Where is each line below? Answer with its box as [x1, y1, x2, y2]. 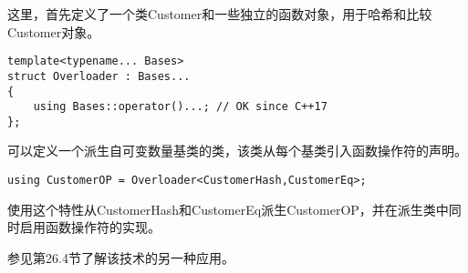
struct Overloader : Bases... [7, 69, 191, 83]
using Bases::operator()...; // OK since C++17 [33, 100, 328, 114]
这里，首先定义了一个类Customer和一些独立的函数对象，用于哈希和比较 [7, 5, 432, 23]
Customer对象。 [7, 22, 100, 41]
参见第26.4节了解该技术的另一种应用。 [7, 248, 234, 267]
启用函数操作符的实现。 [19, 217, 161, 237]
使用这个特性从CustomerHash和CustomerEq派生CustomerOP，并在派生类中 [7, 199, 449, 218]
